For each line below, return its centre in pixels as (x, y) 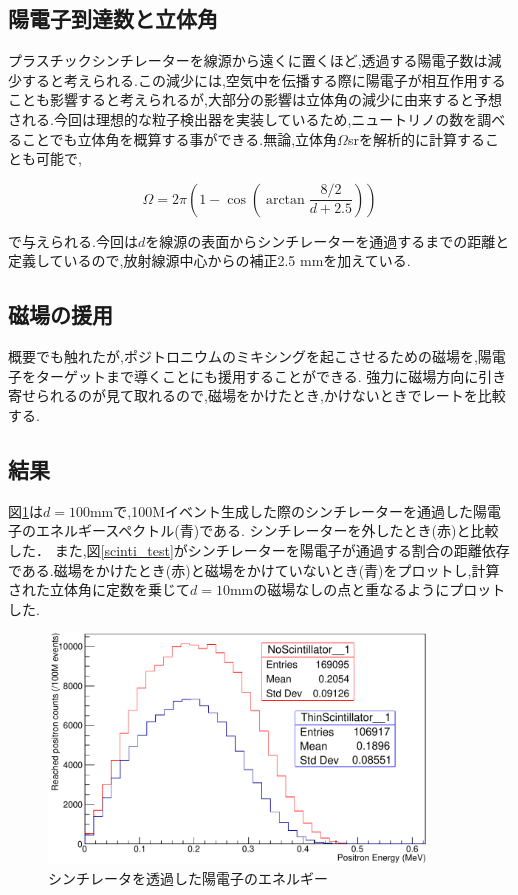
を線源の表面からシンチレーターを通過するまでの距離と (327, 240)
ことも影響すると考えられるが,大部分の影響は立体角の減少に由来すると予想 (255, 99)
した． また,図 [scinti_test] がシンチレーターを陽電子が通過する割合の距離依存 (259, 549)
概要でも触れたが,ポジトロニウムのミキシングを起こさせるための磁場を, (243, 356)
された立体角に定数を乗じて (99, 589)
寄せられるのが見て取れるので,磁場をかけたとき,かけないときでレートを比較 (257, 395)
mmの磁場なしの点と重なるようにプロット (367, 589)
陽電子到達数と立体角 (113, 18)
